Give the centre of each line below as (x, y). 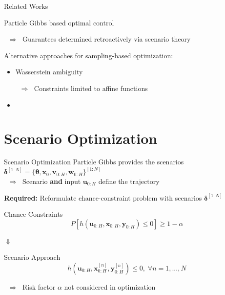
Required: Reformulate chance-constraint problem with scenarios (103, 197)
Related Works (26, 6)
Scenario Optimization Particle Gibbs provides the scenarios (94, 162)
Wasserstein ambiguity (49, 72)
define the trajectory (129, 181)
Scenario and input (52, 181)
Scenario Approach (32, 257)
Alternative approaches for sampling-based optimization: (89, 55)
